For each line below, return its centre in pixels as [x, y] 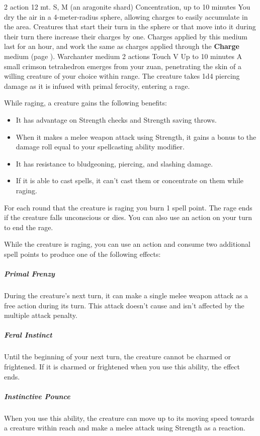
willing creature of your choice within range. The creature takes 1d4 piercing [122, 76]
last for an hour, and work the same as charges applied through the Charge [122, 46]
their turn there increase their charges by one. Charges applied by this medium [126, 36]
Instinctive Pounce [37, 396]
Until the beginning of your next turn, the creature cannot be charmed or [117, 357]
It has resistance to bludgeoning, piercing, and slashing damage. [114, 163]
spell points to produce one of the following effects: [82, 254]
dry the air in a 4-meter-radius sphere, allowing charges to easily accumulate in [126, 16]
